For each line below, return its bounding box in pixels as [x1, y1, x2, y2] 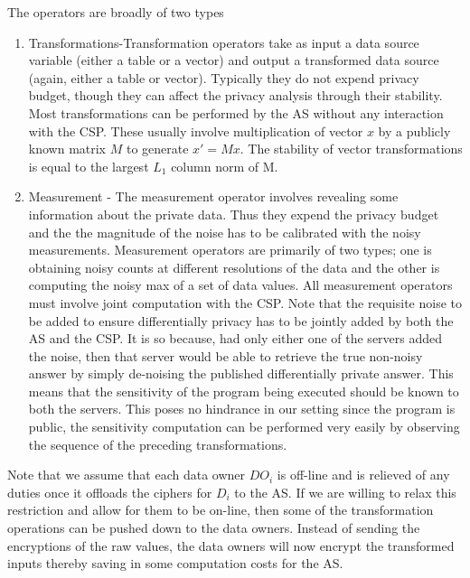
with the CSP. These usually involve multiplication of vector [28, 121, 363, 140]
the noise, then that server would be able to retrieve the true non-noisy [28, 346, 423, 365]
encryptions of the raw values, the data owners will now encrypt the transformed [7, 536, 455, 555]
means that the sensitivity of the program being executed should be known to [28, 381, 459, 400]
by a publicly [378, 121, 451, 140]
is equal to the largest [28, 156, 149, 175]
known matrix [28, 139, 107, 158]
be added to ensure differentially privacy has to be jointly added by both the [28, 311, 454, 330]
